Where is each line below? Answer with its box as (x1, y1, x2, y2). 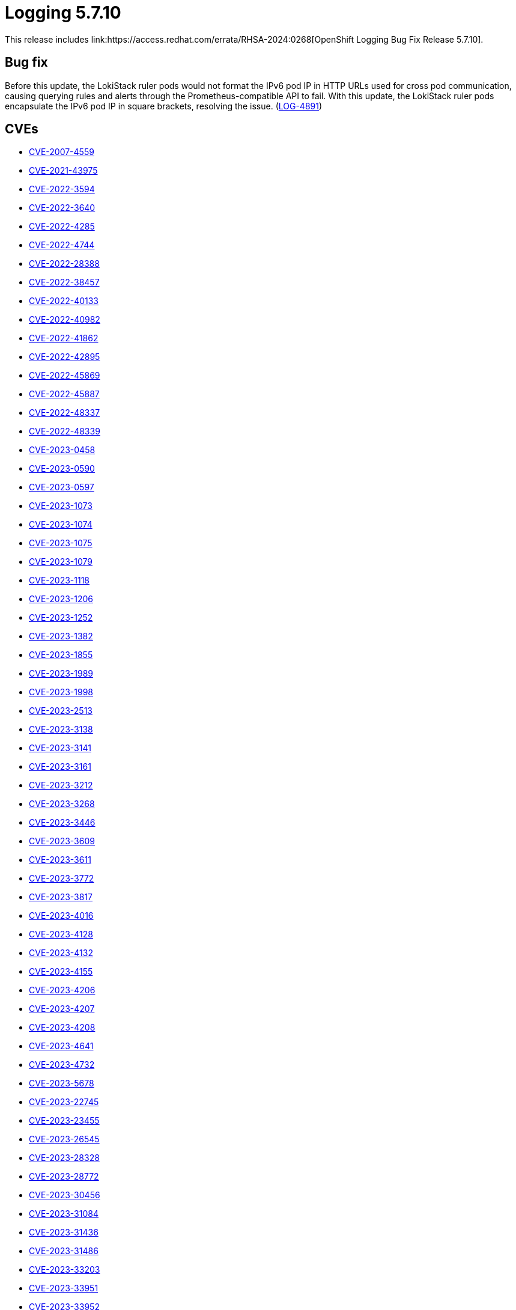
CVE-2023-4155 (29, 966, 93, 977)
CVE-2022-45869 (29, 370, 100, 381)
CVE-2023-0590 (29, 463, 95, 474)
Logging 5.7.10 (5, 2, 121, 23)
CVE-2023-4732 (29, 1059, 95, 1070)
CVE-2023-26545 (29, 1134, 100, 1145)
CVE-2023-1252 (29, 612, 93, 623)
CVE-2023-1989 (29, 668, 93, 679)
